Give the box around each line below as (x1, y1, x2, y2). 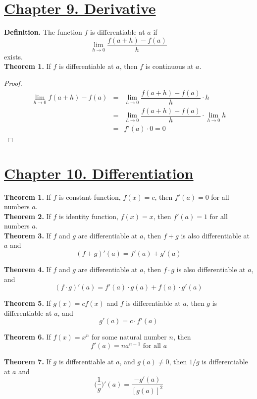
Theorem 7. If (4, 356, 51, 367)
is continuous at (145, 61, 194, 71)
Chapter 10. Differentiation (4, 163, 194, 183)
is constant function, (59, 191, 121, 202)
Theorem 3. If (4, 230, 51, 240)
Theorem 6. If (4, 332, 51, 342)
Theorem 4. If (4, 264, 51, 275)
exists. (4, 51, 23, 61)
